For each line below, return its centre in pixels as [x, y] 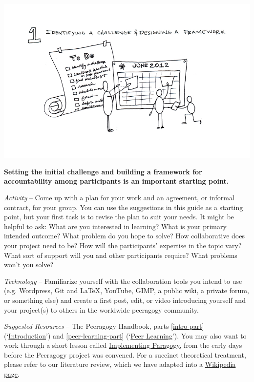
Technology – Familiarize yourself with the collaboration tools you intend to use [123, 281]
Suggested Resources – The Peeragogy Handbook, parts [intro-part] [104, 326]
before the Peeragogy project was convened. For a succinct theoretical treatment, [125, 354]
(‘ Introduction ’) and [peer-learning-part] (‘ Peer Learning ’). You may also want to [125, 335]
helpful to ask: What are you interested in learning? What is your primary [115, 226]
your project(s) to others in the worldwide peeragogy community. [101, 309]
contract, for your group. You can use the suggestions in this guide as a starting [124, 207]
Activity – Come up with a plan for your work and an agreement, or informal [119, 197]
